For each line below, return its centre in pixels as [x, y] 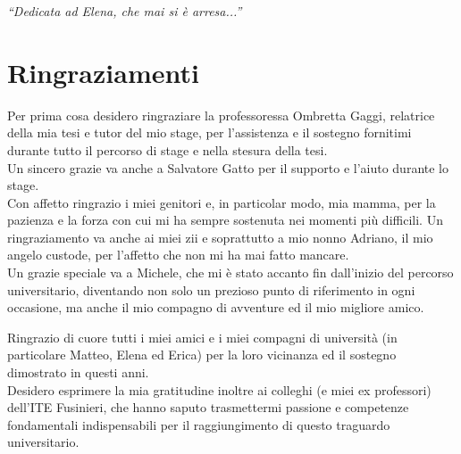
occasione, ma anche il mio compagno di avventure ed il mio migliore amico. [216, 307]
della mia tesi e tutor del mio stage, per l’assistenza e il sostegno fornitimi [210, 132]
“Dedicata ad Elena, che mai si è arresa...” [125, 11]
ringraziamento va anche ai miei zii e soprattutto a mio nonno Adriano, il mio [220, 237]
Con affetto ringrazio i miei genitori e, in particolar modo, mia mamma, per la [222, 202]
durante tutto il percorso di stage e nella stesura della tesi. [168, 149]
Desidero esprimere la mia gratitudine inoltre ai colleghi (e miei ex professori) [219, 389]
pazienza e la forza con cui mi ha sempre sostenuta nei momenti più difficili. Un [225, 220]
